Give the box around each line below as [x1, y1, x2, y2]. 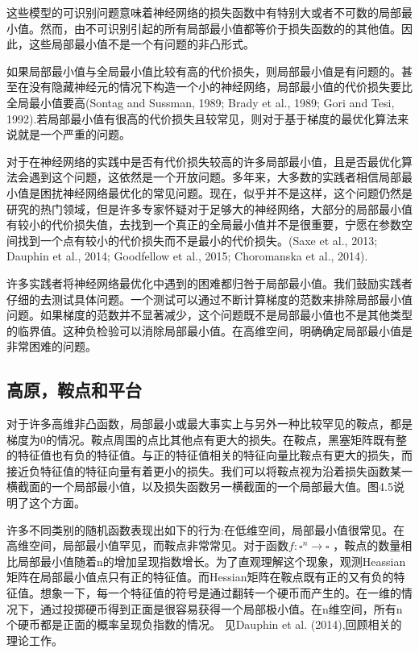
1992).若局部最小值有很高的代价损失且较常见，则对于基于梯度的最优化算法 [6, 110, 398, 127]
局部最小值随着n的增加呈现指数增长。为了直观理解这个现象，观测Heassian [17, 552, 406, 569]
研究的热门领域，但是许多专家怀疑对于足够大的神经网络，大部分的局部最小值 [6, 200, 413, 217]
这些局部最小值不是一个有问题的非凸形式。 [28, 35, 255, 52]
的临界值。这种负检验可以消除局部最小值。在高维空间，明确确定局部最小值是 [6, 322, 413, 339]
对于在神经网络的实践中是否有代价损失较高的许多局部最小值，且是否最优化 [6, 152, 401, 169]
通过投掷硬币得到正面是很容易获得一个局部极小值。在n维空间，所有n [39, 600, 403, 617]
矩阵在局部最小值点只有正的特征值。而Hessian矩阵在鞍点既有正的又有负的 [6, 568, 394, 585]
